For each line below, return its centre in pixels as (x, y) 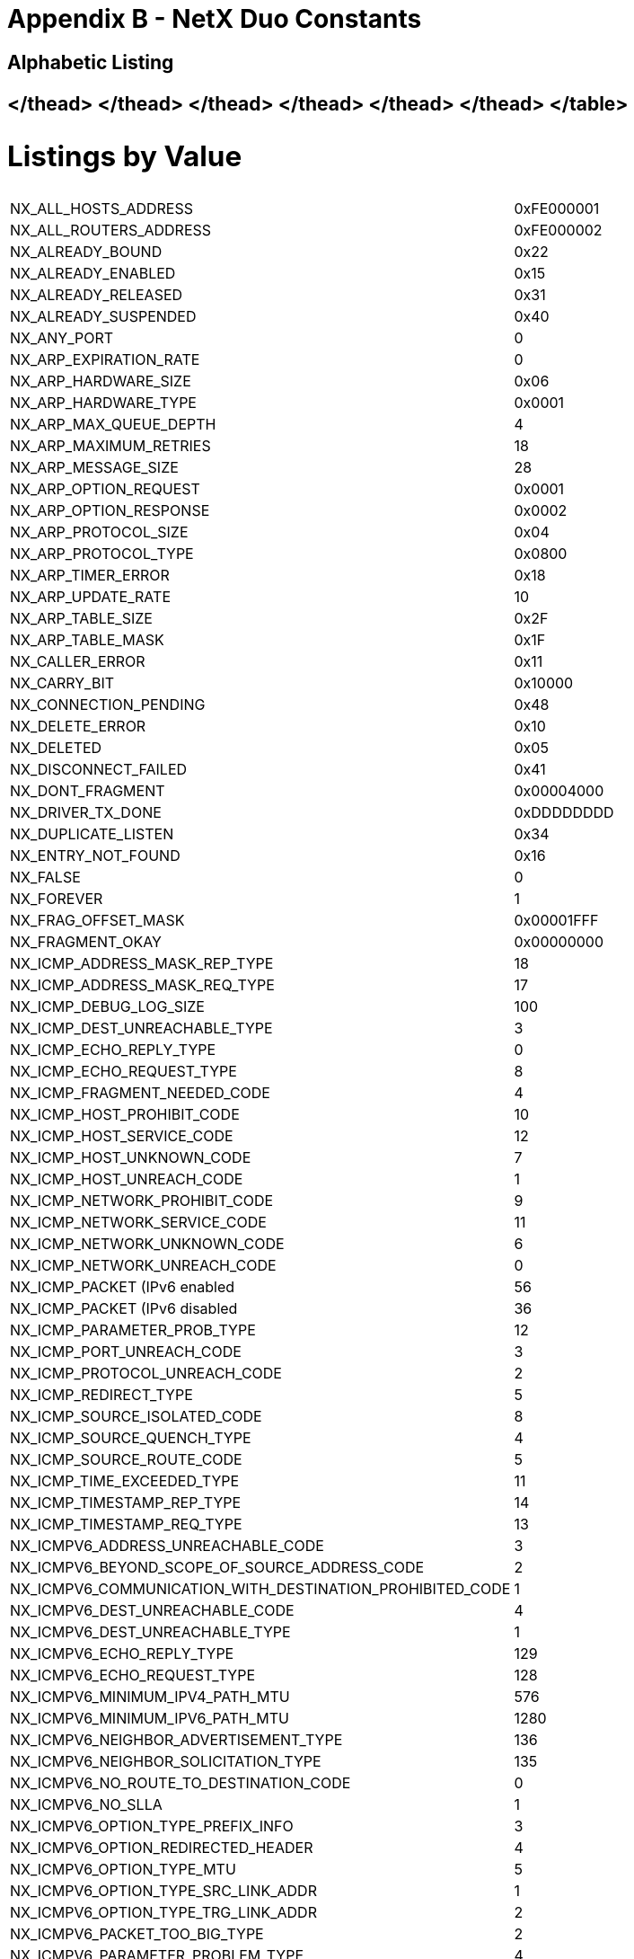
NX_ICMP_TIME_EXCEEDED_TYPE (125, 1481)
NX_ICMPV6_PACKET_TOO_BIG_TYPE (137, 1934)
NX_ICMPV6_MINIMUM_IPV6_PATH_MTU (150, 1719)
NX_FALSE (45, 878)
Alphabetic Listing (91, 62)
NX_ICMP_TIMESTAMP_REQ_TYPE (126, 1525)
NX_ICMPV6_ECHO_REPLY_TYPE (122, 1654)
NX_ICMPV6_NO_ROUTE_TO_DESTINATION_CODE (181, 1783)
